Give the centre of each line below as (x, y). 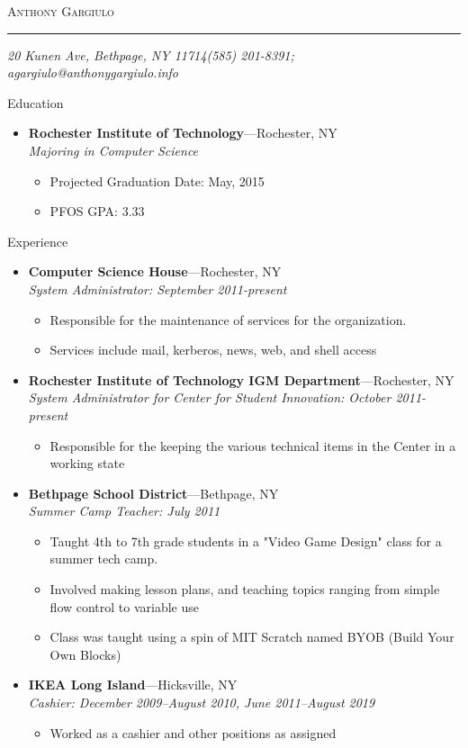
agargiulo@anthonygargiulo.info (93, 72)
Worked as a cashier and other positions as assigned (193, 732)
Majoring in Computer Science (113, 150)
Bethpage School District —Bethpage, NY (153, 493)
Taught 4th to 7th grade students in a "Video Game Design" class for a (246, 541)
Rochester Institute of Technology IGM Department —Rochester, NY (241, 379)
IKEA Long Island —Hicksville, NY (133, 685)
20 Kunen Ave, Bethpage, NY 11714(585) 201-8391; (151, 54)
